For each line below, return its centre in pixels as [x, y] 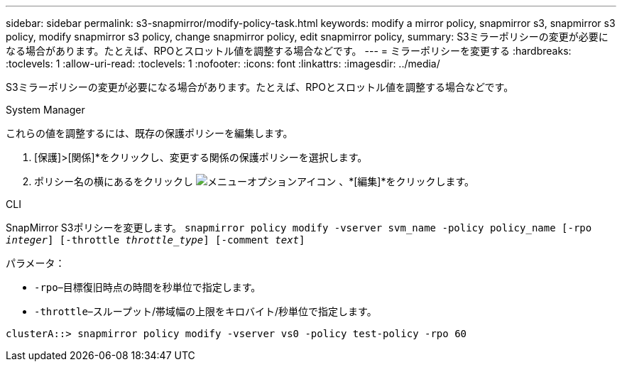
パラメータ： [36, 263]
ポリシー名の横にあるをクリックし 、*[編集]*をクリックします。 [255, 181]
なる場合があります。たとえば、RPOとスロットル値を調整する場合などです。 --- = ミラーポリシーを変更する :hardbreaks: [289, 51]
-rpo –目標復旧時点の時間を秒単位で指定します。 [148, 287]
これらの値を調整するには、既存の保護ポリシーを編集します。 [149, 133]
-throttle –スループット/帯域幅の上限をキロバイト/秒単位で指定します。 [206, 311]
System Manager [45, 110]
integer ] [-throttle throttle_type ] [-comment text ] [155, 240]
